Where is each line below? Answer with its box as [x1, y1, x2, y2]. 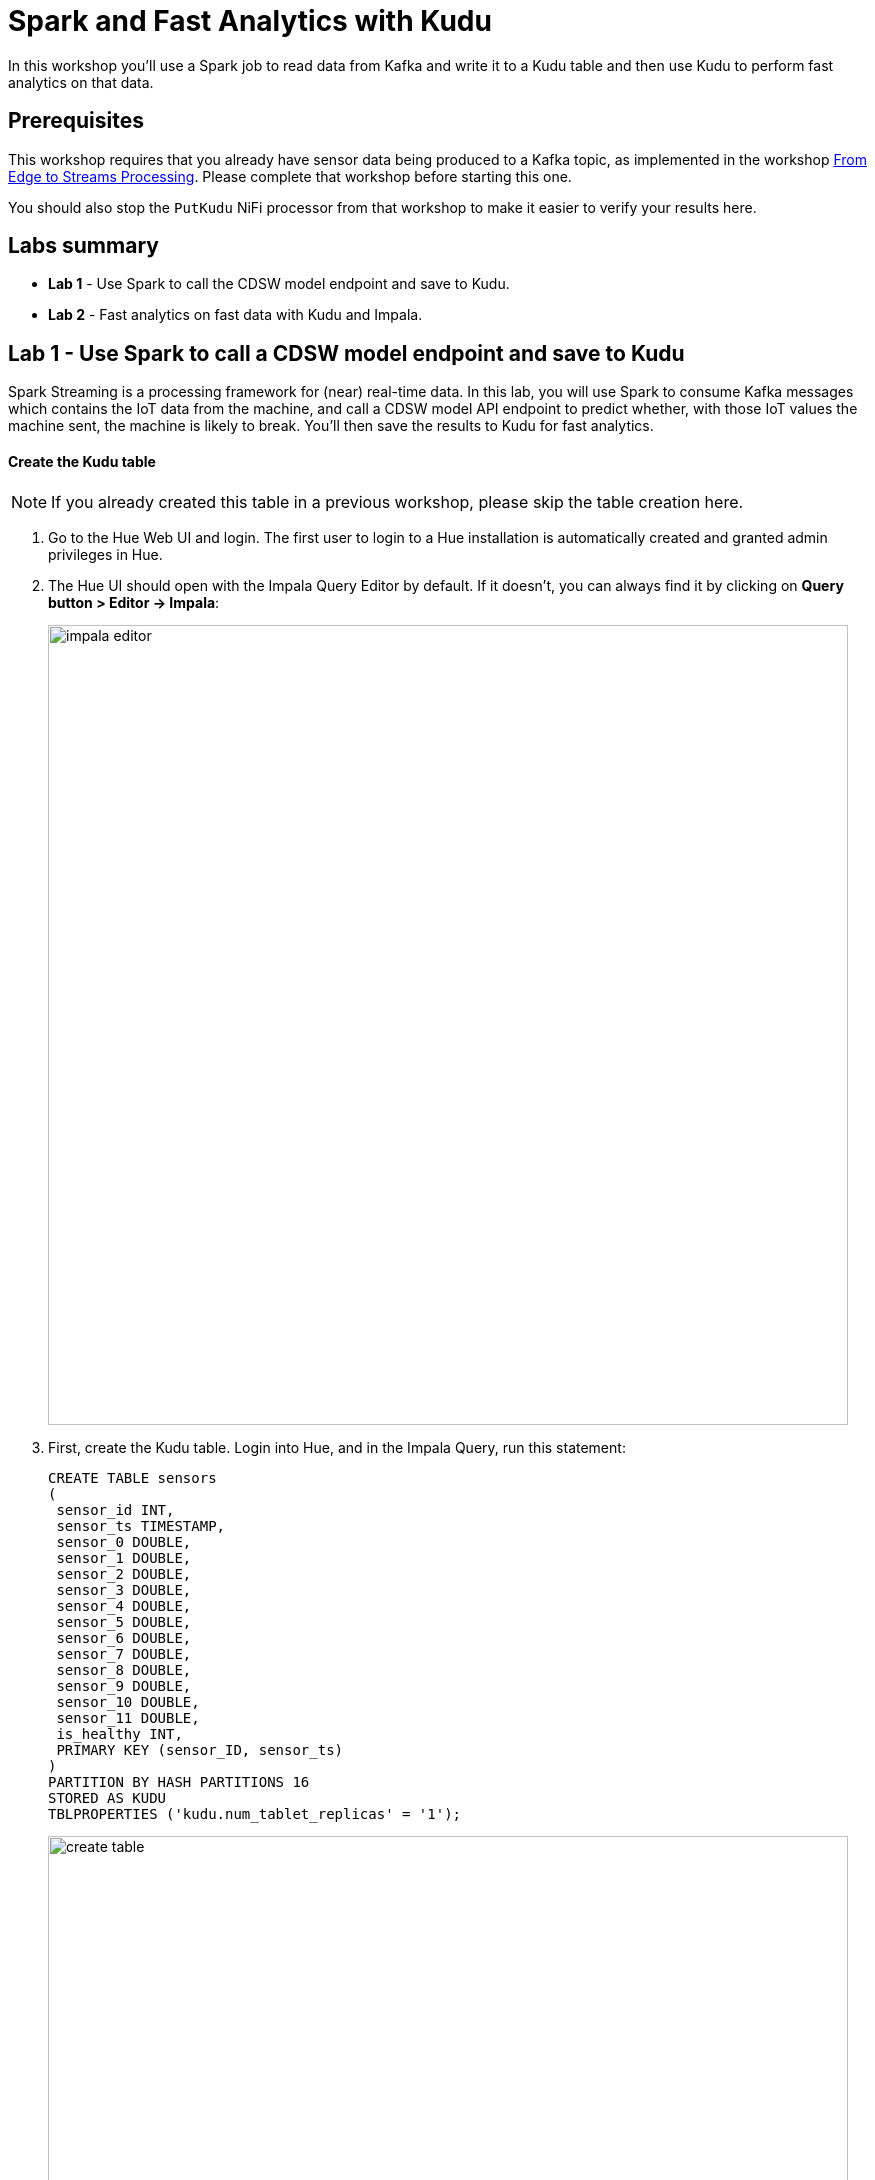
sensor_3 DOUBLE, [56, 1581, 192, 1598]
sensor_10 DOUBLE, [56, 1693, 200, 1710]
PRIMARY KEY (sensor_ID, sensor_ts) [56, 1741, 344, 1758]
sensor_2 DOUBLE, [56, 1565, 192, 1582]
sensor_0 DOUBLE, [56, 1533, 192, 1550]
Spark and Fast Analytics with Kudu [8, 4, 492, 38]
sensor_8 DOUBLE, [56, 1661, 192, 1678]
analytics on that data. [8, 73, 154, 91]
